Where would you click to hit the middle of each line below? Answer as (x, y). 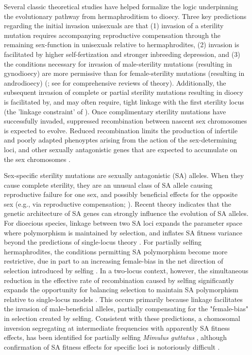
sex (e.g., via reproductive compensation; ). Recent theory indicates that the (118, 204)
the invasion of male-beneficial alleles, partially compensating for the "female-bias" (126, 309)
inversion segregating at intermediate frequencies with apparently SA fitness (117, 328)
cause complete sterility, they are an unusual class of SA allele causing (108, 185)
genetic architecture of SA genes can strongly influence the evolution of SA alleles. (126, 213)
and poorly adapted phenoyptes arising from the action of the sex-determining (120, 140)
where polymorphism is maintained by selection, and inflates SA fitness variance (123, 232)
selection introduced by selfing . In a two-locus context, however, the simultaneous (126, 271)
